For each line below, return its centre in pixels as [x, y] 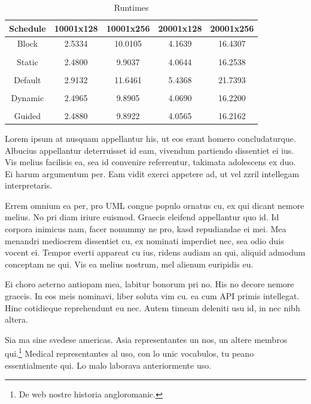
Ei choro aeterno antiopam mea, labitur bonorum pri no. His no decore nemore [150, 284]
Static [27, 61]
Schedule [28, 28]
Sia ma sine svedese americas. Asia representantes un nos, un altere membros [146, 339]
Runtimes [131, 7]
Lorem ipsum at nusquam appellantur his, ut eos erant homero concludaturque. [150, 138]
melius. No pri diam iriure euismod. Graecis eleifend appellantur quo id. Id [142, 217]
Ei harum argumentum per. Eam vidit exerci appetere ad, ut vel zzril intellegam [152, 173]
